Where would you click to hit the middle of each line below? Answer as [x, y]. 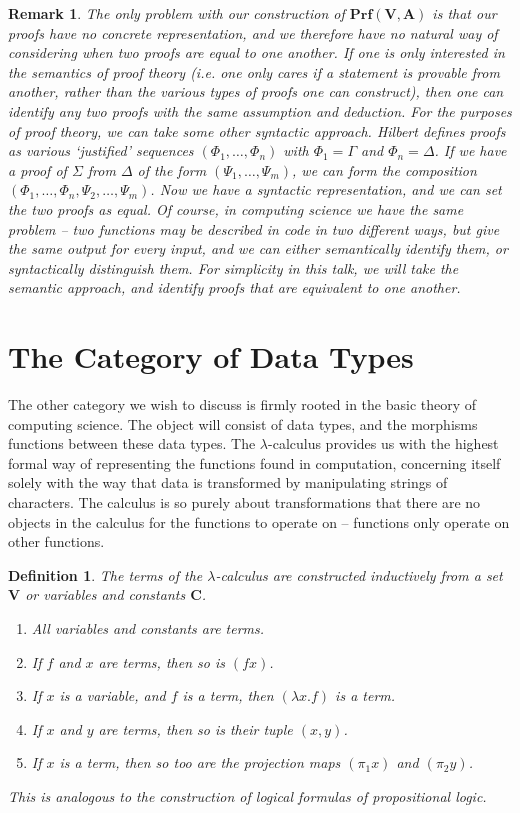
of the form [172, 169]
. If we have [470, 150]
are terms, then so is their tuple [195, 728]
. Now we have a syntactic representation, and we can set [326, 189]
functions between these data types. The [132, 443]
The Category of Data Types [211, 356]
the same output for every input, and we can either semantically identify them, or [258, 248]
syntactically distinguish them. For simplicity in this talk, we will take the [233, 267]
